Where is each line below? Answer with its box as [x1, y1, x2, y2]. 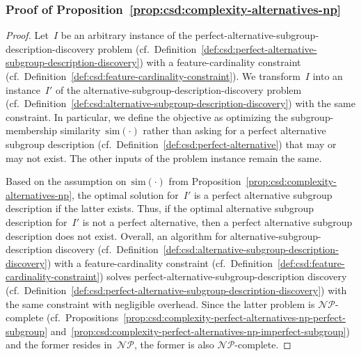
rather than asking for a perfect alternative [143, 123, 326, 138]
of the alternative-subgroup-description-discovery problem [56, 82, 302, 97]
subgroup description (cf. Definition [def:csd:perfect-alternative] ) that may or [6, 136, 337, 151]
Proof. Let [6, 28, 49, 42]
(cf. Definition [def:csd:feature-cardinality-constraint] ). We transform [6, 69, 300, 83]
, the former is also [134, 337, 214, 352]
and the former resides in [6, 337, 113, 352]
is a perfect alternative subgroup [193, 187, 332, 202]
